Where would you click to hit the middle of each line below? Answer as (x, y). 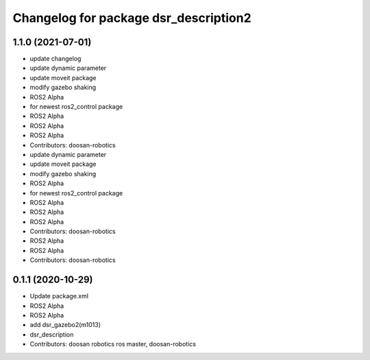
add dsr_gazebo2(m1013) (65, 325)
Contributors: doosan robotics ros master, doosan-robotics (113, 344)
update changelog (56, 59)
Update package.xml (59, 296)
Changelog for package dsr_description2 (132, 18)
